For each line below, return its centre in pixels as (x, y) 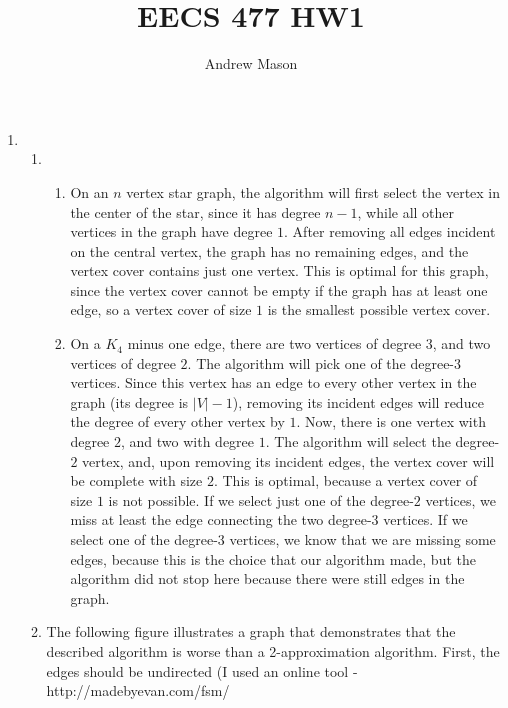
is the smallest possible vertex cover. (379, 309)
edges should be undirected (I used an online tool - (202, 670)
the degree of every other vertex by (177, 421)
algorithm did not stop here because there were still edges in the (267, 578)
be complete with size (136, 480)
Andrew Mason (251, 63)
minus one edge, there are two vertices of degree (274, 343)
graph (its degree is (129, 401)
